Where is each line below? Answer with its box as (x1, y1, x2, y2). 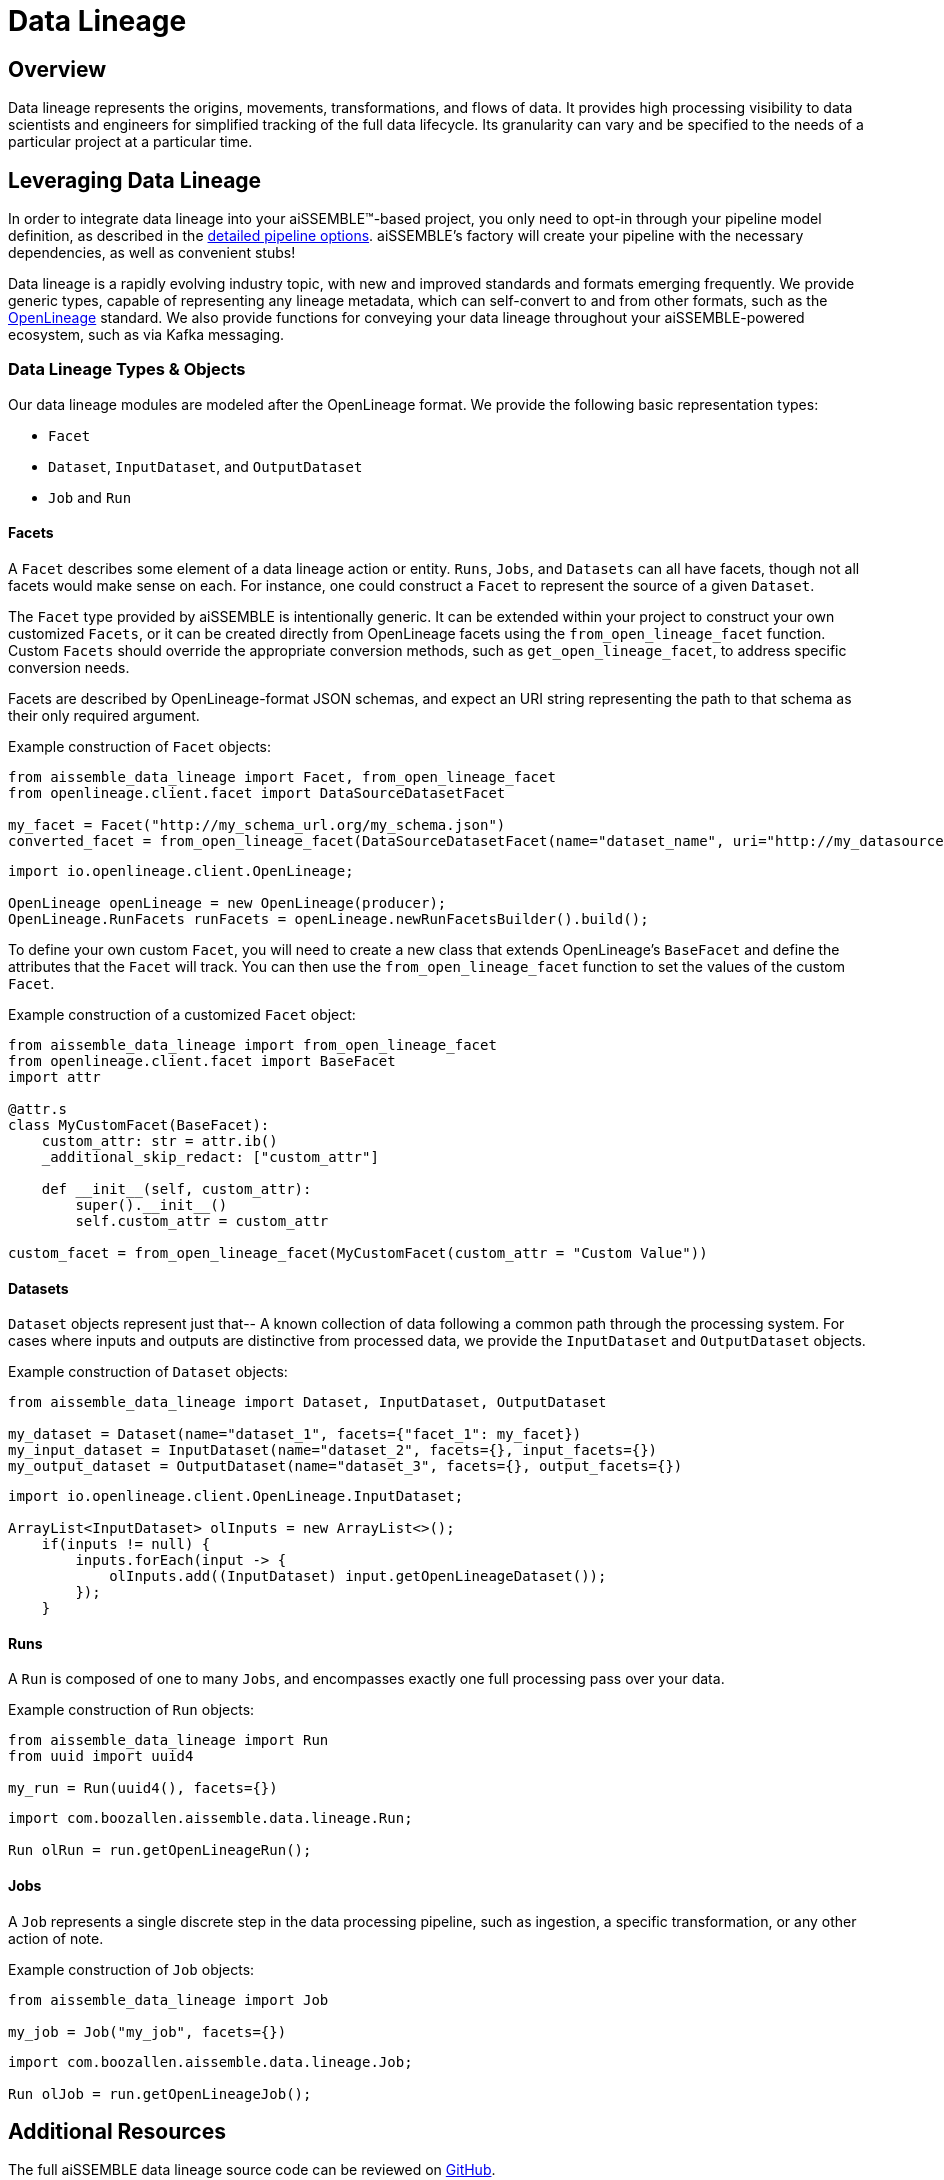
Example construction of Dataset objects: (8, 1363, 288, 1381)
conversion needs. (8, 658, 130, 676)
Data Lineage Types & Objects (8, 359, 246, 380)
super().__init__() (75, 1196, 228, 1213)
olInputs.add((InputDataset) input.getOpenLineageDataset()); (109, 1568, 607, 1585)
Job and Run (48, 488, 132, 506)
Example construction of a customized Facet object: (8, 1005, 356, 1023)
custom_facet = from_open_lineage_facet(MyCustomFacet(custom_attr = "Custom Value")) (8, 1244, 708, 1261)
